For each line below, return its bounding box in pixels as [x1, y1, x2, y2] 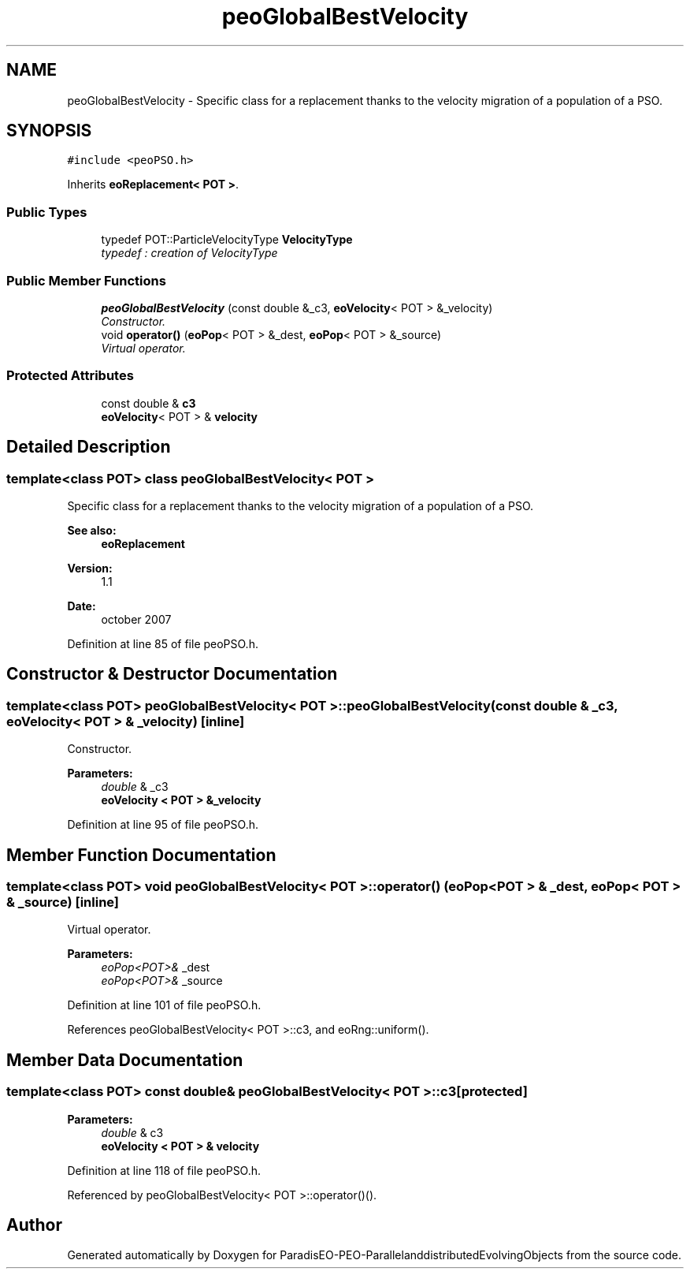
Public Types [6, 203, 87, 220]
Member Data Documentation [6, 1049, 243, 1070]
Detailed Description [6, 437, 171, 457]
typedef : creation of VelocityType [101, 246, 278, 260]
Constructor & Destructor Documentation [6, 664, 338, 684]
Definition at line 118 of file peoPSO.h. [67, 1163, 262, 1177]
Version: [67, 561, 113, 575]
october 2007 [101, 612, 172, 626]
